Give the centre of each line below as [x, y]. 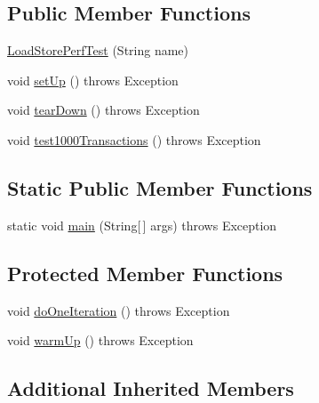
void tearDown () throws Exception [104, 110]
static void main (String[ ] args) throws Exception [142, 225]
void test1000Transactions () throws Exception [134, 139]
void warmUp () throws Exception [100, 340]
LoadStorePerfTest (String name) [98, 50]
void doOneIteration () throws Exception [119, 310]
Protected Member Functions [145, 273]
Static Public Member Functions [160, 187]
